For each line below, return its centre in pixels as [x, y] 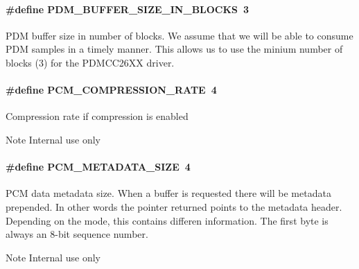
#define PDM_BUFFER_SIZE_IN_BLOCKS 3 [128, 9]
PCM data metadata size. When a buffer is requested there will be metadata [168, 193]
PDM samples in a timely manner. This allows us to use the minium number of [174, 49]
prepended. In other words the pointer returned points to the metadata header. [174, 206]
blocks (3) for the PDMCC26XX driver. [90, 62]
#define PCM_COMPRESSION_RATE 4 [111, 90]
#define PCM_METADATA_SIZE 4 [98, 167]
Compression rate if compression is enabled [97, 116]
